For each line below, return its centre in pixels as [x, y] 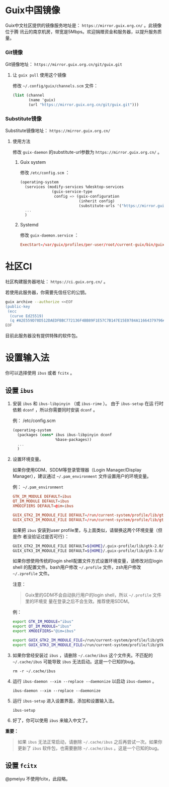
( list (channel [28, 96]
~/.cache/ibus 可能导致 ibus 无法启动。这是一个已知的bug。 [75, 661]
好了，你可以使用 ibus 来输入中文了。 [51, 720]
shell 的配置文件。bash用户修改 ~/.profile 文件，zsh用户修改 [77, 567]
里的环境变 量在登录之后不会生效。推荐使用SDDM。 [78, 601]
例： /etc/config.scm [34, 421]
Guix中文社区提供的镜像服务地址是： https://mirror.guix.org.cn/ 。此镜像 [83, 25]
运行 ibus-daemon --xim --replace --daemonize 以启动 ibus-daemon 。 [84, 681]
